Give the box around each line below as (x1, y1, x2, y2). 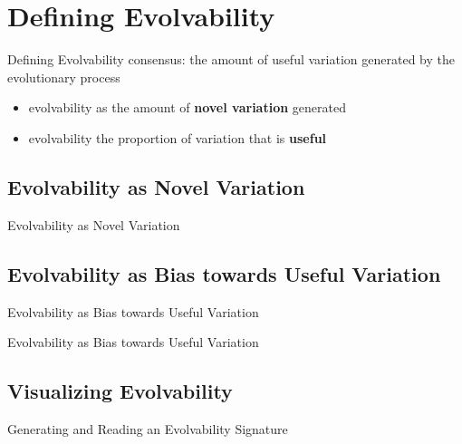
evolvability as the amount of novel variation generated (28, 98, 346, 117)
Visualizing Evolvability (7, 377, 233, 405)
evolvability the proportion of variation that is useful (28, 128, 327, 147)
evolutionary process (7, 67, 120, 86)
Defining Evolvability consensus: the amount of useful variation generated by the (7, 50, 455, 69)
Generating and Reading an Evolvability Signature (7, 419, 288, 438)
